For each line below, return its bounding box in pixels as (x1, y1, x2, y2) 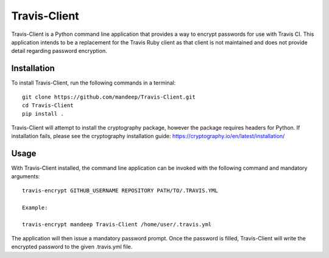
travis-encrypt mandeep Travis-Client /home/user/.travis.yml (22, 221, 212, 228)
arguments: (11, 173, 40, 180)
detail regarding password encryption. (11, 47, 107, 55)
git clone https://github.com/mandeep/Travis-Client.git (22, 93, 196, 100)
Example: (22, 204, 48, 211)
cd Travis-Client (22, 102, 74, 109)
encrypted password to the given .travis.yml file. (11, 243, 133, 251)
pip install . (22, 110, 64, 117)
